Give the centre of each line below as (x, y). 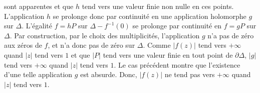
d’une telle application (38, 74)
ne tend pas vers (190, 74)
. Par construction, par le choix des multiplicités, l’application (105, 35)
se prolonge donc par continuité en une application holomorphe (150, 16)
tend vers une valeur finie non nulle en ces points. (158, 6)
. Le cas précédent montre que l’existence (177, 64)
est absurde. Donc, (109, 74)
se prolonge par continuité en (177, 26)
